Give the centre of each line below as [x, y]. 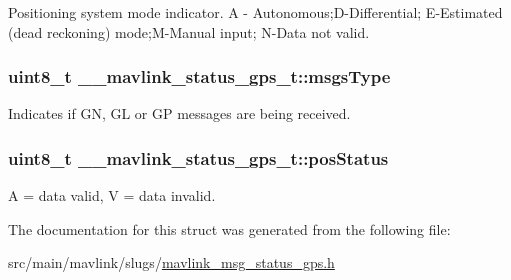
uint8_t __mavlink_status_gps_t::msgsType [199, 76]
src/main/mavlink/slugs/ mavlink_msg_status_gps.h [171, 262]
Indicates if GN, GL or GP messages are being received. [179, 113]
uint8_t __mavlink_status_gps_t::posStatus [198, 157]
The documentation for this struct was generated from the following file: [229, 228]
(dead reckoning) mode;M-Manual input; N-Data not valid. [189, 31]
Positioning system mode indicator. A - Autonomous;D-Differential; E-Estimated [255, 12]
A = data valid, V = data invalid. [112, 195]
